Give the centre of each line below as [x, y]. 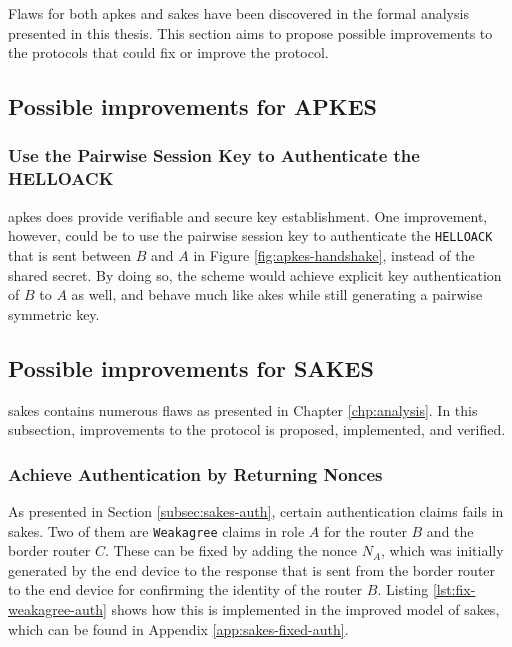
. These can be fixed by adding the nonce [230, 550]
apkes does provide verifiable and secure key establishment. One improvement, [248, 215]
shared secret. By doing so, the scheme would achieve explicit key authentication [255, 274]
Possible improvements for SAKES [191, 367]
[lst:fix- [454, 589]
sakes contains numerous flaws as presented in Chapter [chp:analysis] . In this [243, 409]
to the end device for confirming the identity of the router [185, 589]
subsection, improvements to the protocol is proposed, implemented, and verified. [257, 429]
